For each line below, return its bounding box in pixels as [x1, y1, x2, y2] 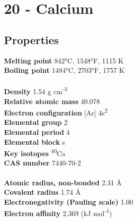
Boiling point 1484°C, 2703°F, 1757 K [4, 65, 125, 75]
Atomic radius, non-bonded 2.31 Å [4, 177, 122, 187]
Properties [4, 32, 59, 47]
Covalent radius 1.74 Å [4, 187, 81, 197]
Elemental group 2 [4, 117, 68, 127]
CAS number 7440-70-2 [4, 158, 81, 168]
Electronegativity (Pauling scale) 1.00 [4, 196, 133, 207]
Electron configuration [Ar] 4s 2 [4, 106, 108, 117]
